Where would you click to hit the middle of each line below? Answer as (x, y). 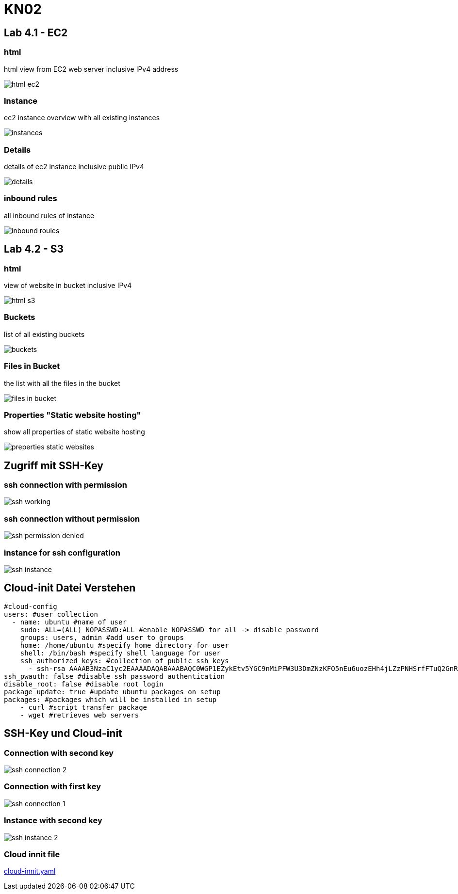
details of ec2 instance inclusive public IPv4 (74, 167)
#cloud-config (31, 606)
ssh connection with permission (65, 485)
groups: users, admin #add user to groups (102, 637)
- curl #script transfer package (84, 707)
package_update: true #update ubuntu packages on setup (112, 692)
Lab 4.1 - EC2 (36, 32)
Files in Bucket (32, 366)
